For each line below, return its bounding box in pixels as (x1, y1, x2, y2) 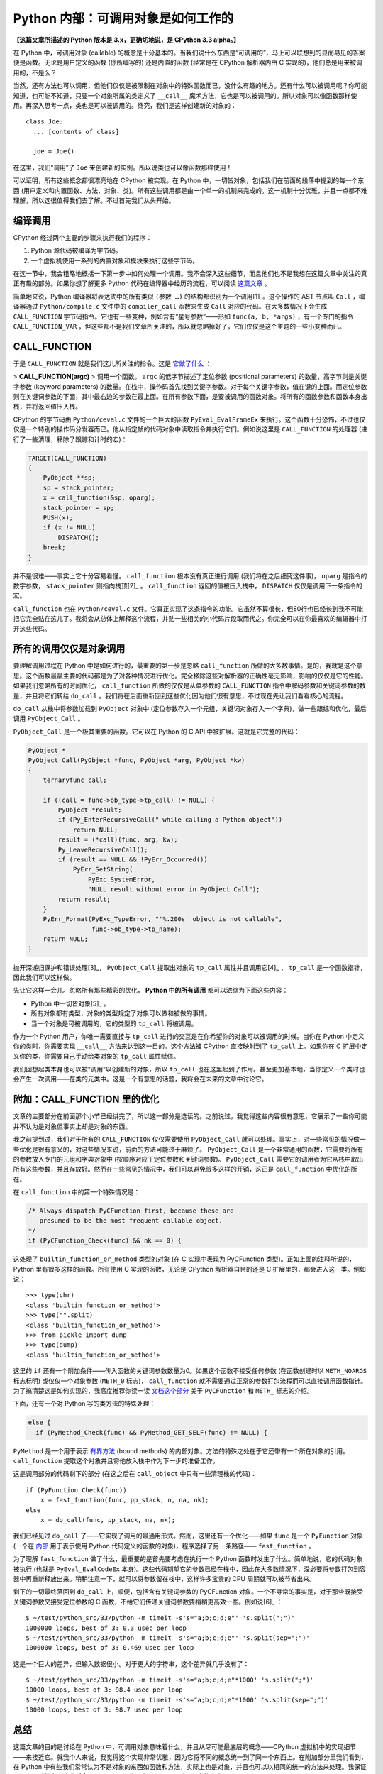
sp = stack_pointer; (43, 483, 115, 492)
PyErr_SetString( (72, 866, 133, 874)
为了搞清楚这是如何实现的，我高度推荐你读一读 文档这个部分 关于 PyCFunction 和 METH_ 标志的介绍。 (13, 1386, 313, 1394)
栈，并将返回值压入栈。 (13, 402, 82, 411)
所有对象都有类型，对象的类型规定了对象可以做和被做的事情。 (30, 1009, 211, 1018)
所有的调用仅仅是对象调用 (13, 643, 126, 655)
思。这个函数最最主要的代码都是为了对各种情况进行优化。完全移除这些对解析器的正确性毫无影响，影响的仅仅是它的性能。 (13, 671, 367, 680)
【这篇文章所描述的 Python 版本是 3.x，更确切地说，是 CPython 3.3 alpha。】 (13, 35, 240, 44)
